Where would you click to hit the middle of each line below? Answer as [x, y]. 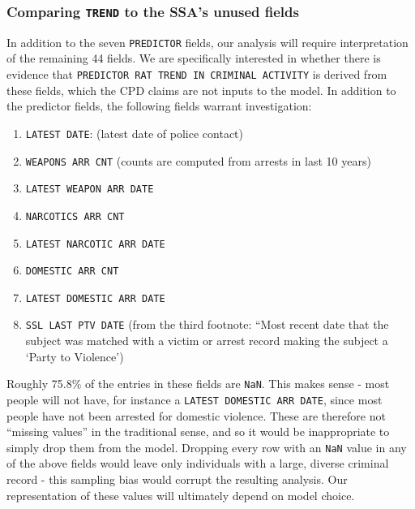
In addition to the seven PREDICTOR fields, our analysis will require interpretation [207, 42]
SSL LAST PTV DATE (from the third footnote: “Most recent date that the [207, 324]
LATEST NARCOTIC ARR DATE [95, 244]
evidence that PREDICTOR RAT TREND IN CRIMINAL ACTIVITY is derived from [197, 74]
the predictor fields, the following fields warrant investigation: [159, 106]
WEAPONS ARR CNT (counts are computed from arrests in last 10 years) [198, 160]
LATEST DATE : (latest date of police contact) [134, 133]
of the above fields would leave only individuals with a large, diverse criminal [198, 463]
